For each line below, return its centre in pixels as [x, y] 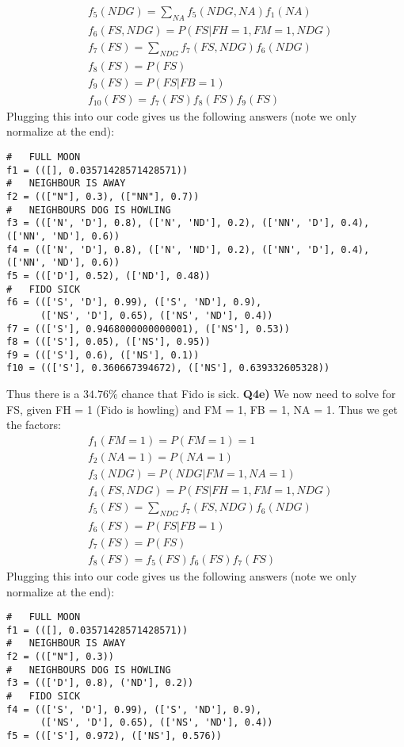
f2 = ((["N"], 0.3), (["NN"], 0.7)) [103, 196]
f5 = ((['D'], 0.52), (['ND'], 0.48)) [109, 276]
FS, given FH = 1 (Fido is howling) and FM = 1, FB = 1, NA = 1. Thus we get [202, 409]
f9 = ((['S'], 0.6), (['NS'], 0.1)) [103, 355]
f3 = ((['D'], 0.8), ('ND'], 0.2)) [100, 683]
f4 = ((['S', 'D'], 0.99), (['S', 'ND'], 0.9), [134, 709]
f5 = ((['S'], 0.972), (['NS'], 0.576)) [114, 736]
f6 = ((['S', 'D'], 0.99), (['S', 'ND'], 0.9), [134, 303]
